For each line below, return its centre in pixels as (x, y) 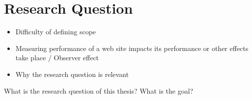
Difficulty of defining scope (56, 32)
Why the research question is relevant (72, 74)
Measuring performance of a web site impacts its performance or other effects (132, 48)
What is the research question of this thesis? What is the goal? (99, 90)
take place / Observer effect (57, 58)
